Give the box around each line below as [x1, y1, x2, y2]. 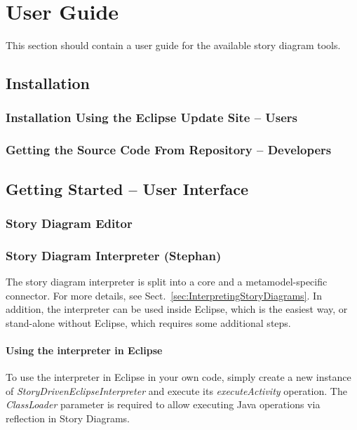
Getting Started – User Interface [6, 177, 248, 199]
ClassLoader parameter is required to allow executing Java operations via [6, 397, 321, 412]
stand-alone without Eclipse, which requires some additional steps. [6, 315, 291, 330]
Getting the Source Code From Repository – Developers [6, 141, 332, 159]
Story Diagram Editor [6, 214, 133, 231]
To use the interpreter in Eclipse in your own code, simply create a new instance [6, 370, 351, 384]
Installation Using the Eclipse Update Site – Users [6, 109, 298, 126]
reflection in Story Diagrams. [6, 410, 130, 425]
